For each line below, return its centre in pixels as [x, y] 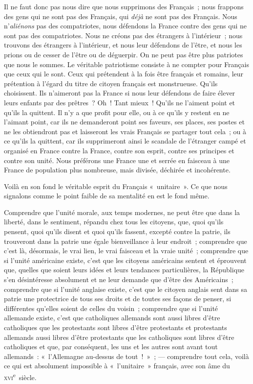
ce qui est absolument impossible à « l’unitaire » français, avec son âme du [117, 366]
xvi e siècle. [20, 376]
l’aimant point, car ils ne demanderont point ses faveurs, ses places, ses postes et [124, 122]
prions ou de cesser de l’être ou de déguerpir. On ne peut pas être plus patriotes [124, 54]
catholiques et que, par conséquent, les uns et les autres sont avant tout [111, 347]
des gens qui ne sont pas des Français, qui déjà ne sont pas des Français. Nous [121, 16]
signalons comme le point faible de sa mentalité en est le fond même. [107, 196]
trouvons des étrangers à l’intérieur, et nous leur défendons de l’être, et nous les [123, 45]
